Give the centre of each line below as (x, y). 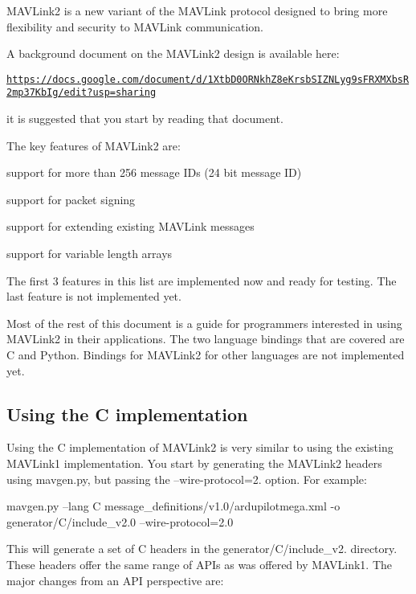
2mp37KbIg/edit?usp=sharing (82, 93)
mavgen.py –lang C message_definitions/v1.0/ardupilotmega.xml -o (173, 506)
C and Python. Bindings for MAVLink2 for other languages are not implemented (206, 355)
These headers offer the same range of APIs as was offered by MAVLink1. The (200, 564)
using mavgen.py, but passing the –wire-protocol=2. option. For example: (187, 479)
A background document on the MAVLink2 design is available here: (173, 53)
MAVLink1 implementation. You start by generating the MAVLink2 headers (194, 463)
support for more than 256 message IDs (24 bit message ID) (154, 172)
